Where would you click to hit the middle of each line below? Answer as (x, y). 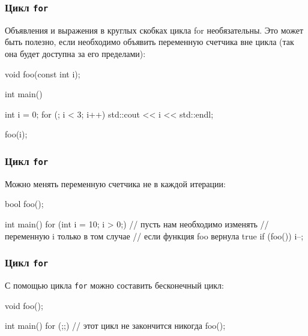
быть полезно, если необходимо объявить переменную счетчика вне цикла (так (149, 42)
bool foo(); (24, 204)
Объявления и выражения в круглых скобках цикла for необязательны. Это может (154, 30)
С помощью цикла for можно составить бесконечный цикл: (114, 285)
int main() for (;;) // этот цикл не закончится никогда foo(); (115, 325)
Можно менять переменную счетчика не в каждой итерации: (115, 183)
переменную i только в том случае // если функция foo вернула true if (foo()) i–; (154, 235)
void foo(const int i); (43, 73)
